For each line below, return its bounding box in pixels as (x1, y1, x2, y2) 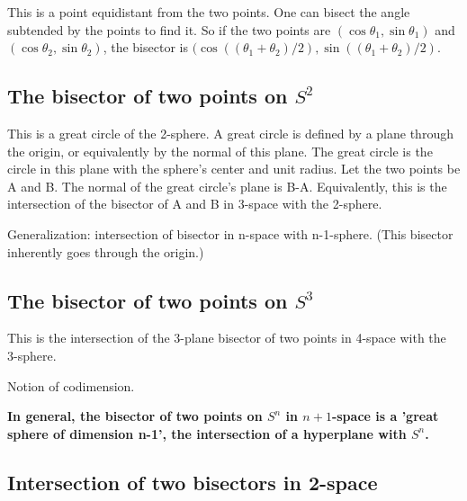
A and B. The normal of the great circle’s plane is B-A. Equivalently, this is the (7, 176, 447, 195)
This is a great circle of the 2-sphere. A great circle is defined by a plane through (7, 123, 454, 142)
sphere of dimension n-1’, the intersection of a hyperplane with (7, 424, 407, 443)
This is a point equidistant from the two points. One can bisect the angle (7, 3, 410, 21)
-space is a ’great (331, 407, 439, 425)
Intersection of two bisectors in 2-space (7, 468, 378, 496)
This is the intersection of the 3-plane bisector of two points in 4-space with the (7, 328, 446, 347)
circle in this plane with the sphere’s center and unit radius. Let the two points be (7, 159, 461, 178)
